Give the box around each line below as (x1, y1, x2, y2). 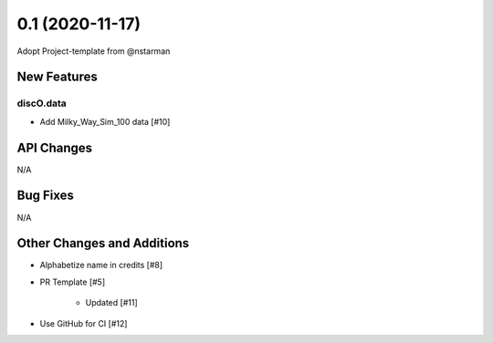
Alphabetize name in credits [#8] (39, 260, 163, 271)
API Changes (16, 140, 93, 155)
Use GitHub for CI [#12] (39, 317, 128, 328)
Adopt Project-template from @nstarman (16, 46, 171, 57)
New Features (16, 69, 98, 85)
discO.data (16, 97, 68, 109)
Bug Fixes (16, 188, 75, 203)
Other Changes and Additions (16, 235, 190, 251)
